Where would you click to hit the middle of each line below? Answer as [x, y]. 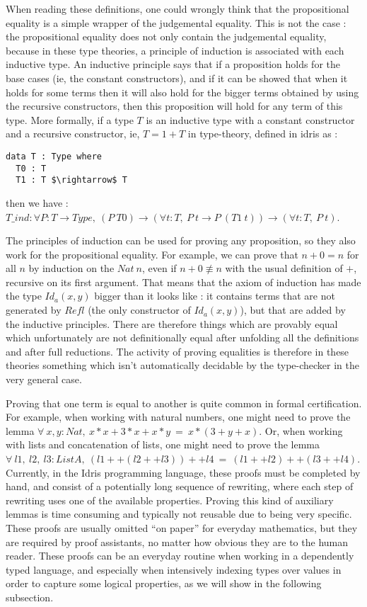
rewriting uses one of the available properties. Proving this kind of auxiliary [170, 500]
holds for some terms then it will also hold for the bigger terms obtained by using [182, 92]
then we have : [37, 202]
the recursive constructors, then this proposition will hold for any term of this [174, 106]
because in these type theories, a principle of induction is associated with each [175, 50]
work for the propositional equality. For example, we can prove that [152, 254]
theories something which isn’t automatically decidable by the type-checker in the [183, 365]
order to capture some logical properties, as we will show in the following [164, 583]
